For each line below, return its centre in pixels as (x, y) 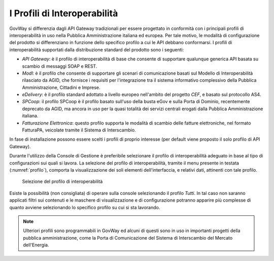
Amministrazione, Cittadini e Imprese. (61, 87)
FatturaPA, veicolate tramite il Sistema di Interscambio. (79, 130)
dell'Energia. (36, 245)
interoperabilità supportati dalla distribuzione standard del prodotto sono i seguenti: (97, 50)
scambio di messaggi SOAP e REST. (60, 66)
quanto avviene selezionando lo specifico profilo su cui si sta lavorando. (85, 207)
